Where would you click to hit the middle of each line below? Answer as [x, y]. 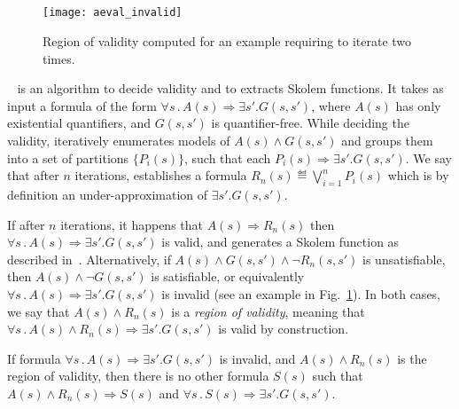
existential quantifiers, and [79, 123]
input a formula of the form [82, 105]
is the [412, 358]
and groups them [387, 141]
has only [418, 105]
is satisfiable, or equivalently [228, 276]
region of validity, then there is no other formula [138, 376]
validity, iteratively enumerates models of [119, 141]
